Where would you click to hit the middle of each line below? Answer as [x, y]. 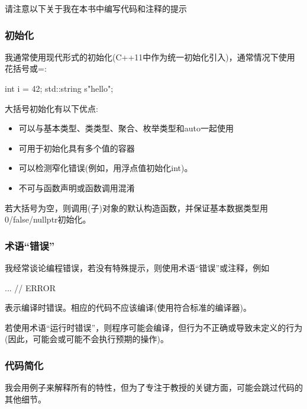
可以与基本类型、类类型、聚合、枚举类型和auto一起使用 [126, 128]
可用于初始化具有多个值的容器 [77, 148]
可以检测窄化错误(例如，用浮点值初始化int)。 [106, 168]
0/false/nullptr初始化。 [48, 219]
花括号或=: [26, 68]
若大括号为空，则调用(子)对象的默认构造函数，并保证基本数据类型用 [136, 207]
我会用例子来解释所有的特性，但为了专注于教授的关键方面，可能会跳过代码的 [154, 387]
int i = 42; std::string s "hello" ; [59, 88]
